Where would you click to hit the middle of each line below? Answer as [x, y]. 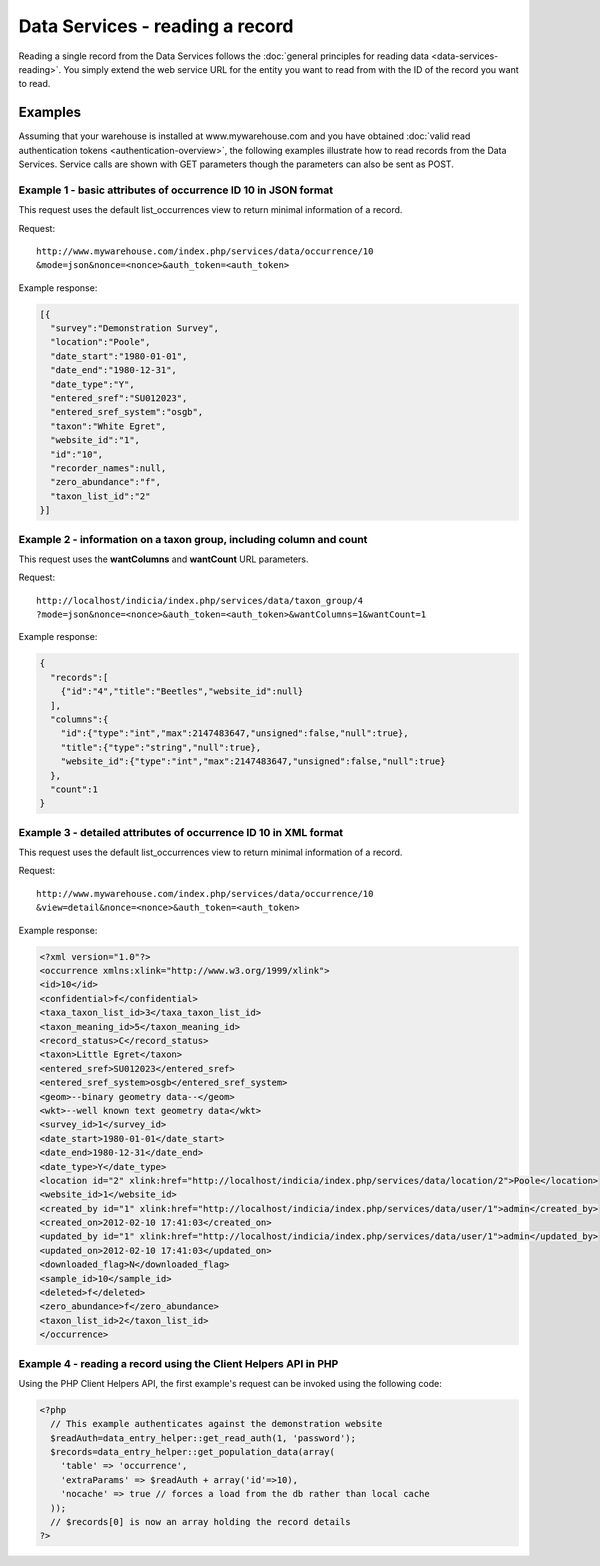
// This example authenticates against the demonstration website [216, 1424]
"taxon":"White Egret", [108, 426]
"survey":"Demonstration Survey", [135, 328]
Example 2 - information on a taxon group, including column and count [193, 539]
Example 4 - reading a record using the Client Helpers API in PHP [178, 1363]
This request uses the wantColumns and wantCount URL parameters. [163, 559]
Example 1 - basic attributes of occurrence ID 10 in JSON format [176, 190]
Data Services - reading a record [156, 26]
